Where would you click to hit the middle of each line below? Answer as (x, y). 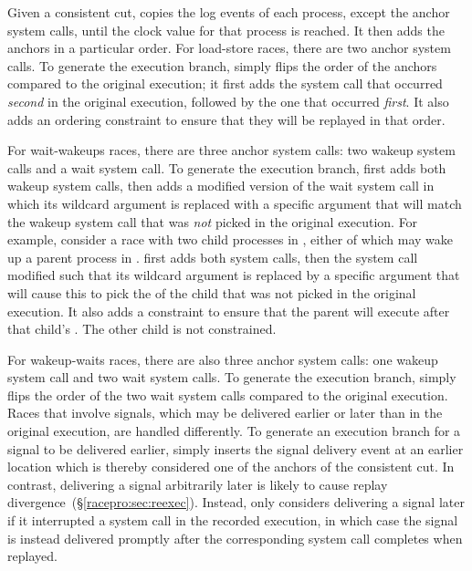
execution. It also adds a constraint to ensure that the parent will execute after (229, 311)
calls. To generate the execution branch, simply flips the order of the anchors (222, 65)
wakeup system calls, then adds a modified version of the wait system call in (221, 186)
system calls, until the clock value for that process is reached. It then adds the (226, 30)
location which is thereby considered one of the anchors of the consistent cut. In (231, 467)
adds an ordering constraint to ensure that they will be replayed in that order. (226, 119)
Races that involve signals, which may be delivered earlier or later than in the (225, 413)
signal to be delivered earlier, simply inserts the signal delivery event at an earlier (236, 448)
